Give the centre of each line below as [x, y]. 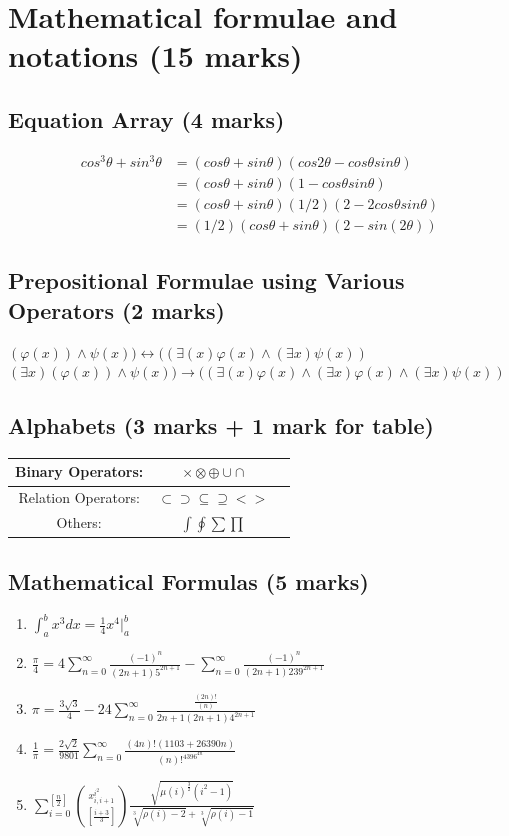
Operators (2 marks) [116, 309]
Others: [79, 522]
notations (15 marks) [155, 55]
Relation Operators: [79, 497]
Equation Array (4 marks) [146, 118]
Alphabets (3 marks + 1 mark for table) [221, 425]
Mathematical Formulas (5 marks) [188, 581]
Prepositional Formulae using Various [206, 280]
